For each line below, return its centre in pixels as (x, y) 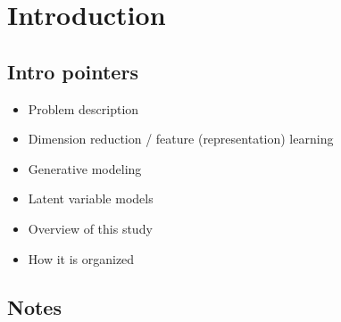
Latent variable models (91, 198)
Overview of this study (90, 228)
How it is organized (81, 258)
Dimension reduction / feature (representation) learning (181, 139)
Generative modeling (85, 168)
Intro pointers (73, 71)
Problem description (83, 108)
